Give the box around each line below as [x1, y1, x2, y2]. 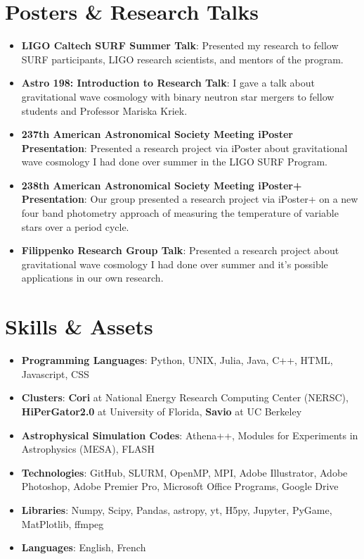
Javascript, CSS [21, 366, 89, 381]
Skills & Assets [5, 312, 153, 341]
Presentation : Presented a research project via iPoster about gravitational [21, 140, 348, 155]
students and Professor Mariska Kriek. [21, 103, 188, 118]
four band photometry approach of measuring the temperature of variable [21, 206, 339, 220]
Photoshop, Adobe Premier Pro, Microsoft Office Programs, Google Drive [21, 479, 339, 494]
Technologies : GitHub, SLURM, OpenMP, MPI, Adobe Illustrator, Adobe [21, 465, 348, 479]
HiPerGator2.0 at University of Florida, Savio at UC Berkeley [21, 403, 302, 418]
